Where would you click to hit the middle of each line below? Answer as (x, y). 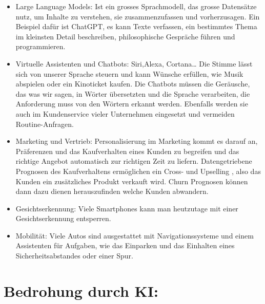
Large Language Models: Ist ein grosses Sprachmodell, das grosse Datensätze (136, 6)
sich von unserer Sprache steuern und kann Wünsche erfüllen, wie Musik (129, 73)
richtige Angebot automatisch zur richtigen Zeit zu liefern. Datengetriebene (134, 161)
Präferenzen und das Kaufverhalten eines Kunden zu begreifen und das (127, 151)
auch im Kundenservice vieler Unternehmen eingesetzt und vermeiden (125, 113)
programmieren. (40, 46)
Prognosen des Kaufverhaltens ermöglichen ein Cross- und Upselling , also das (138, 171)
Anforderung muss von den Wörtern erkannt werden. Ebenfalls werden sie (132, 104)
